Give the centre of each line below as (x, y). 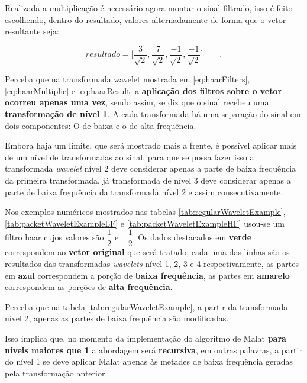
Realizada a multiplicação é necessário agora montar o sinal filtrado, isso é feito (149, 8)
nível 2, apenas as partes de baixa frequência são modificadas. (117, 318)
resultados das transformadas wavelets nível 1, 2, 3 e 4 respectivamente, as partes (152, 264)
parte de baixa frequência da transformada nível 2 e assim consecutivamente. (144, 191)
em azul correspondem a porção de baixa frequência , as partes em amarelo (147, 275)
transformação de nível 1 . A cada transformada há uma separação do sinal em (153, 114)
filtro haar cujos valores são (54, 237)
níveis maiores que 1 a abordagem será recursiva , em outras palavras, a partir (153, 350)
